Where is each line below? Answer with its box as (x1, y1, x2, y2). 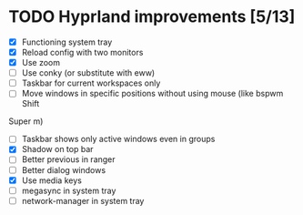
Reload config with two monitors (21, 47, 144, 57)
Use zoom (21, 57, 61, 68)
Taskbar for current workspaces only (21, 77, 161, 88)
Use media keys (21, 175, 83, 186)
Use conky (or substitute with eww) (21, 67, 156, 78)
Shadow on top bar (21, 144, 94, 155)
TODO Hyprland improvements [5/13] (8, 6, 296, 27)
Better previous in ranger (21, 154, 116, 165)
